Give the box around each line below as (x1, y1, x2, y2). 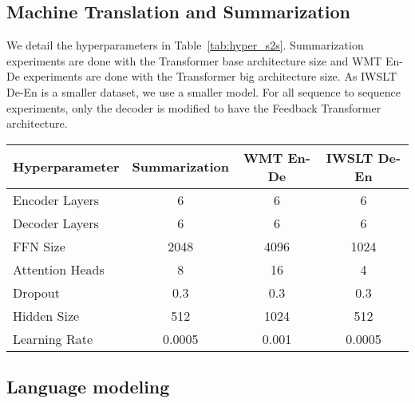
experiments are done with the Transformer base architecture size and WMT (6, 52, 382, 69)
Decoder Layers (13, 213, 99, 232)
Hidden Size (13, 306, 80, 325)
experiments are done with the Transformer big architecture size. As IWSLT (23, 68, 397, 85)
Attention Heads (13, 259, 105, 279)
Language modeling (6, 374, 170, 399)
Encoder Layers (13, 190, 100, 209)
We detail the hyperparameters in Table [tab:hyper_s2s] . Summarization (6, 37, 364, 53)
